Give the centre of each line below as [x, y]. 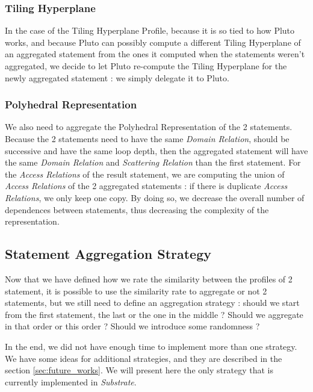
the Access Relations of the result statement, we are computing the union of [145, 174]
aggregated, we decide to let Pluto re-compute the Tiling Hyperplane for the [146, 66]
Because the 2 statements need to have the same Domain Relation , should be [147, 138]
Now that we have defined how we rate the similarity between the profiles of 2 [149, 278]
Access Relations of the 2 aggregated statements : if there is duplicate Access [146, 186]
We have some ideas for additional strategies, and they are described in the [144, 358]
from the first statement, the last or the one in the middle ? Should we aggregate [154, 314]
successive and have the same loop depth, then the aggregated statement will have [156, 150]
